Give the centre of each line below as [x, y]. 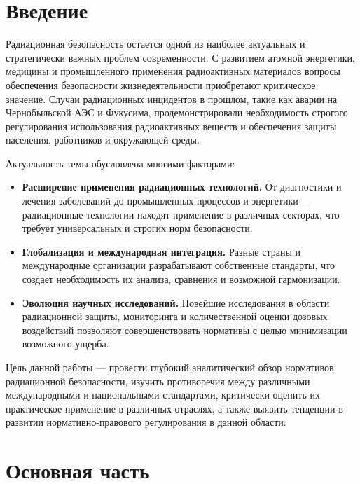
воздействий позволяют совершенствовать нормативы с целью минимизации [185, 330]
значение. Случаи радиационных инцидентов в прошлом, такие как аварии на [172, 98]
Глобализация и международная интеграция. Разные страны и [161, 251]
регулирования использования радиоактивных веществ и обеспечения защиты [171, 126]
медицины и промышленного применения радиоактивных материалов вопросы [173, 71]
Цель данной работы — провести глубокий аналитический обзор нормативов [170, 367]
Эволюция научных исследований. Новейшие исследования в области [176, 302]
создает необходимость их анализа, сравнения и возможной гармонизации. [181, 279]
